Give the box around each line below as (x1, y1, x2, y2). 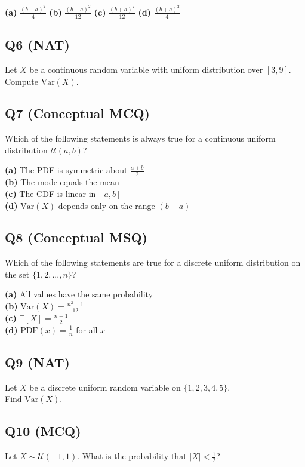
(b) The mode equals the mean (5, 176, 119, 188)
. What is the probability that (77, 450, 187, 462)
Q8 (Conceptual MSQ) (5, 228, 147, 247)
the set (5, 268, 30, 280)
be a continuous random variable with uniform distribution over (29, 63, 263, 75)
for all (76, 323, 98, 336)
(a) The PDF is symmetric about (5, 164, 128, 176)
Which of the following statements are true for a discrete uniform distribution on (5, 256, 301, 269)
